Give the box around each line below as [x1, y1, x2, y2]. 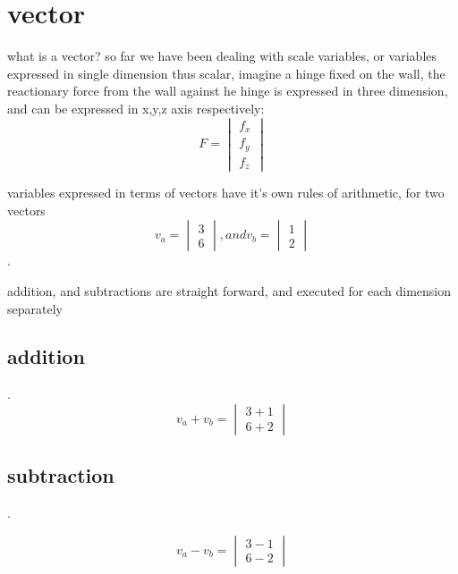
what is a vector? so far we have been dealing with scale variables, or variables [7, 46, 437, 65]
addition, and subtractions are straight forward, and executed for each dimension [7, 281, 452, 300]
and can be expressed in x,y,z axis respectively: [7, 98, 265, 117]
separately [7, 299, 63, 317]
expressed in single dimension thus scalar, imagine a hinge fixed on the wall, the [7, 63, 445, 82]
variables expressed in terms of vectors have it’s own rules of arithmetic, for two [7, 183, 445, 202]
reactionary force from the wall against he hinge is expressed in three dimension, [7, 81, 448, 100]
